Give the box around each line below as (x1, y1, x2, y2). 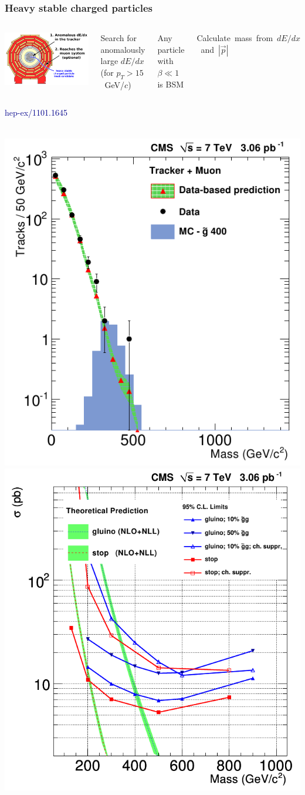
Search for (100, 32, 137, 44)
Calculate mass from (196, 32, 273, 44)
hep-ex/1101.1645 (5, 106, 67, 119)
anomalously (100, 43, 145, 55)
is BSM (157, 78, 184, 90)
